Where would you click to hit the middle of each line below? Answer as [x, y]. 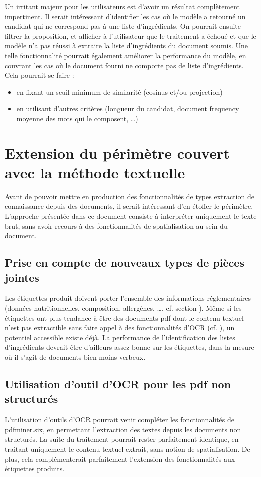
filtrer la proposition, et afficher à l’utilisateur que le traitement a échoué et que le [131, 35]
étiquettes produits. [35, 469]
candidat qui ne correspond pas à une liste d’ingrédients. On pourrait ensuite [123, 26]
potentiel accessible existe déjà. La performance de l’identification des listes [120, 337]
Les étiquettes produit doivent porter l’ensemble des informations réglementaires [128, 298]
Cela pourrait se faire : [40, 75]
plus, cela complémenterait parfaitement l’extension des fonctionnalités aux [120, 459]
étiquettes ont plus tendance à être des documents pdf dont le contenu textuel [124, 318]
